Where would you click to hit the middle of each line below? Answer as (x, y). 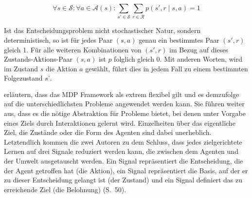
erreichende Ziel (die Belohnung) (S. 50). (65, 189)
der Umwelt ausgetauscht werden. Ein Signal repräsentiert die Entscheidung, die (124, 161)
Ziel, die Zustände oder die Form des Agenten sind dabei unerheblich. (108, 132)
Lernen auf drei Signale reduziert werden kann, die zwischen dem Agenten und (121, 151)
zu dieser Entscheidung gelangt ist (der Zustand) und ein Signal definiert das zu (123, 180)
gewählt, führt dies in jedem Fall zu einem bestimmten (167, 68)
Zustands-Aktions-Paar (38, 59)
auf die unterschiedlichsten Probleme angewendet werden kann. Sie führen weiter (124, 104)
